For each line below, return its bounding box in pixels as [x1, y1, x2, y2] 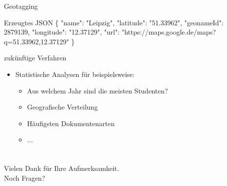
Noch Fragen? [4, 172, 45, 183]
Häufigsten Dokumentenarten [27, 118, 115, 128]
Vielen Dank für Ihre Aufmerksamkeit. [4, 163, 119, 173]
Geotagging [4, 1, 38, 11]
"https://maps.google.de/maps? [122, 27, 216, 37]
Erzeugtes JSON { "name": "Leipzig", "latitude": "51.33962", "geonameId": [4, 17, 224, 27]
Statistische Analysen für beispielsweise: [15, 69, 135, 79]
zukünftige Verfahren [4, 53, 67, 63]
